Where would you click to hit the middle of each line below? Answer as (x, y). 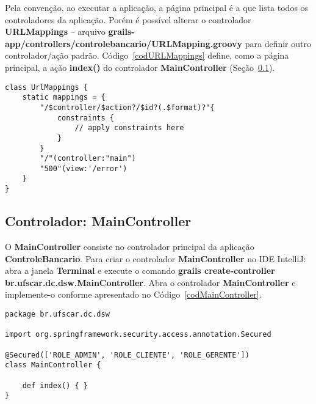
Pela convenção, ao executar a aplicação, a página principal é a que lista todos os (157, 7)
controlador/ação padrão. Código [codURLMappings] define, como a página (147, 55)
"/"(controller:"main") (88, 159)
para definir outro (278, 43)
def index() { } (55, 385)
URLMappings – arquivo (55, 31)
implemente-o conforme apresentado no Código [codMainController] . (133, 294)
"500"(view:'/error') (84, 168)
